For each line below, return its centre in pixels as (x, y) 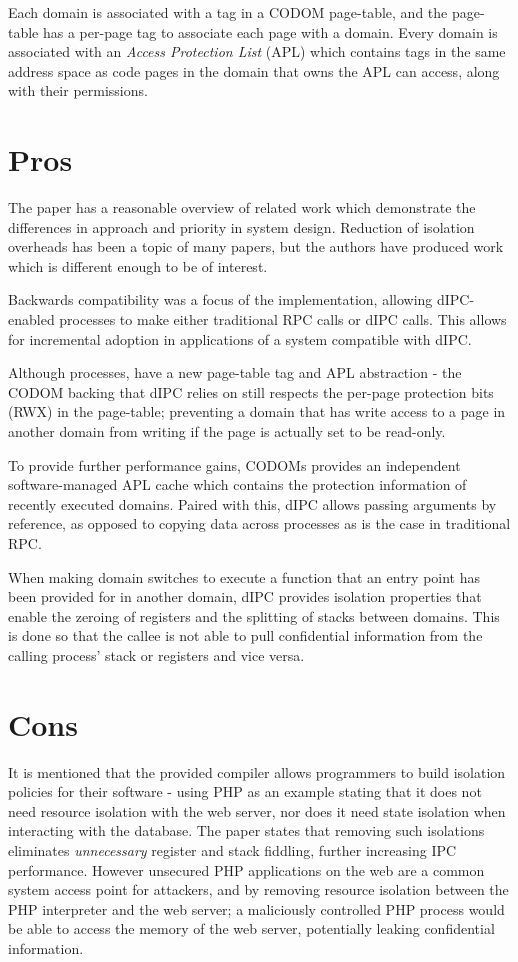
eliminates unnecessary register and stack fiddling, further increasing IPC (232, 850)
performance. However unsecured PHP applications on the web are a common (246, 869)
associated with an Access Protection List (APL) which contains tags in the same (257, 51)
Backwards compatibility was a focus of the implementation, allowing (220, 299)
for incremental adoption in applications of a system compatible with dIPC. (240, 338)
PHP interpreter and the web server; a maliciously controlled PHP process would (256, 908)
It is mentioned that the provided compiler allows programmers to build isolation (257, 771)
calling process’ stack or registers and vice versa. (156, 654)
